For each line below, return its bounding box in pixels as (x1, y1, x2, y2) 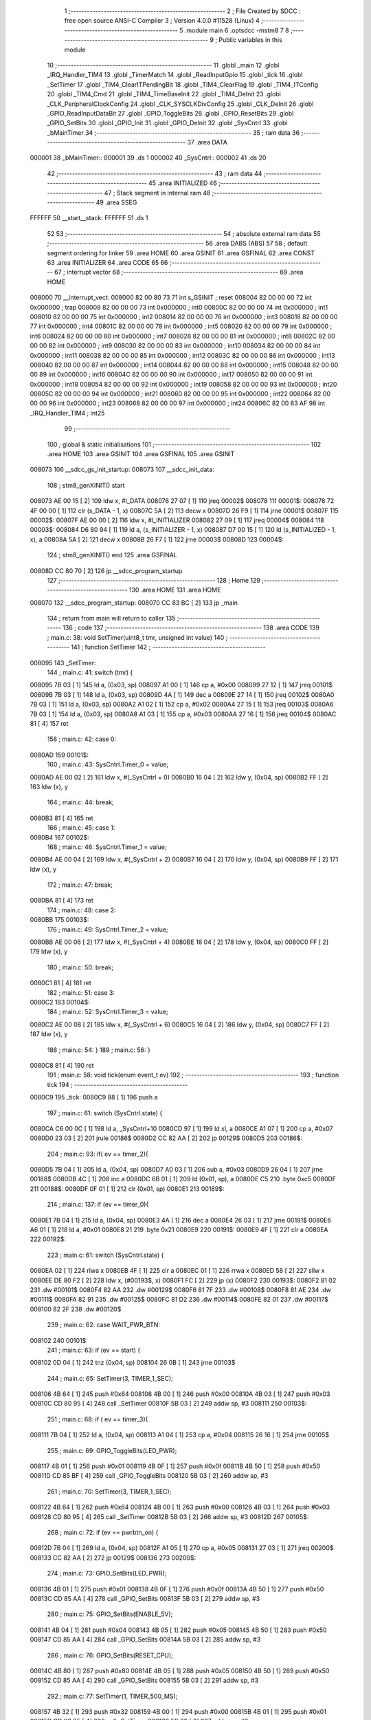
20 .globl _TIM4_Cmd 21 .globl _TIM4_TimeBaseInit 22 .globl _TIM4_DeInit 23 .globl (47, 90, 281, 98)
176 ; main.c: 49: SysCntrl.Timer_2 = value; (47, 925, 168, 934)
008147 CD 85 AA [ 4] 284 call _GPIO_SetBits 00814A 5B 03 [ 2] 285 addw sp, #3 (30, 1635, 261, 1644)
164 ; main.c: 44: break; (47, 798, 115, 806)
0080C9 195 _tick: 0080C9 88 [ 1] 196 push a (30, 1093, 158, 1101)
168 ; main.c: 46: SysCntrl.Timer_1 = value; (47, 843, 167, 851)
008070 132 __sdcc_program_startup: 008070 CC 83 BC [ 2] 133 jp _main (30, 599, 238, 607)
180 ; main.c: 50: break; (47, 963, 113, 971)
